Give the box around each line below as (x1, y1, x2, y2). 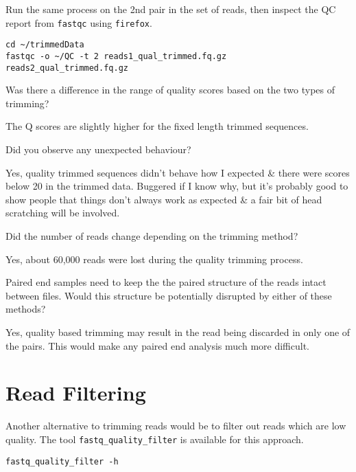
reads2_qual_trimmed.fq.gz (5, 63, 128, 73)
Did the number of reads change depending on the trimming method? (5, 228, 298, 243)
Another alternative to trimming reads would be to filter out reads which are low (5, 418, 346, 433)
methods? (5, 302, 46, 316)
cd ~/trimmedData (5, 40, 84, 50)
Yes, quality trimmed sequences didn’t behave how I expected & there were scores (5, 165, 350, 179)
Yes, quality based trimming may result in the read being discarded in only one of (5, 324, 351, 339)
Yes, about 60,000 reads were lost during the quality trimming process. (5, 251, 303, 266)
